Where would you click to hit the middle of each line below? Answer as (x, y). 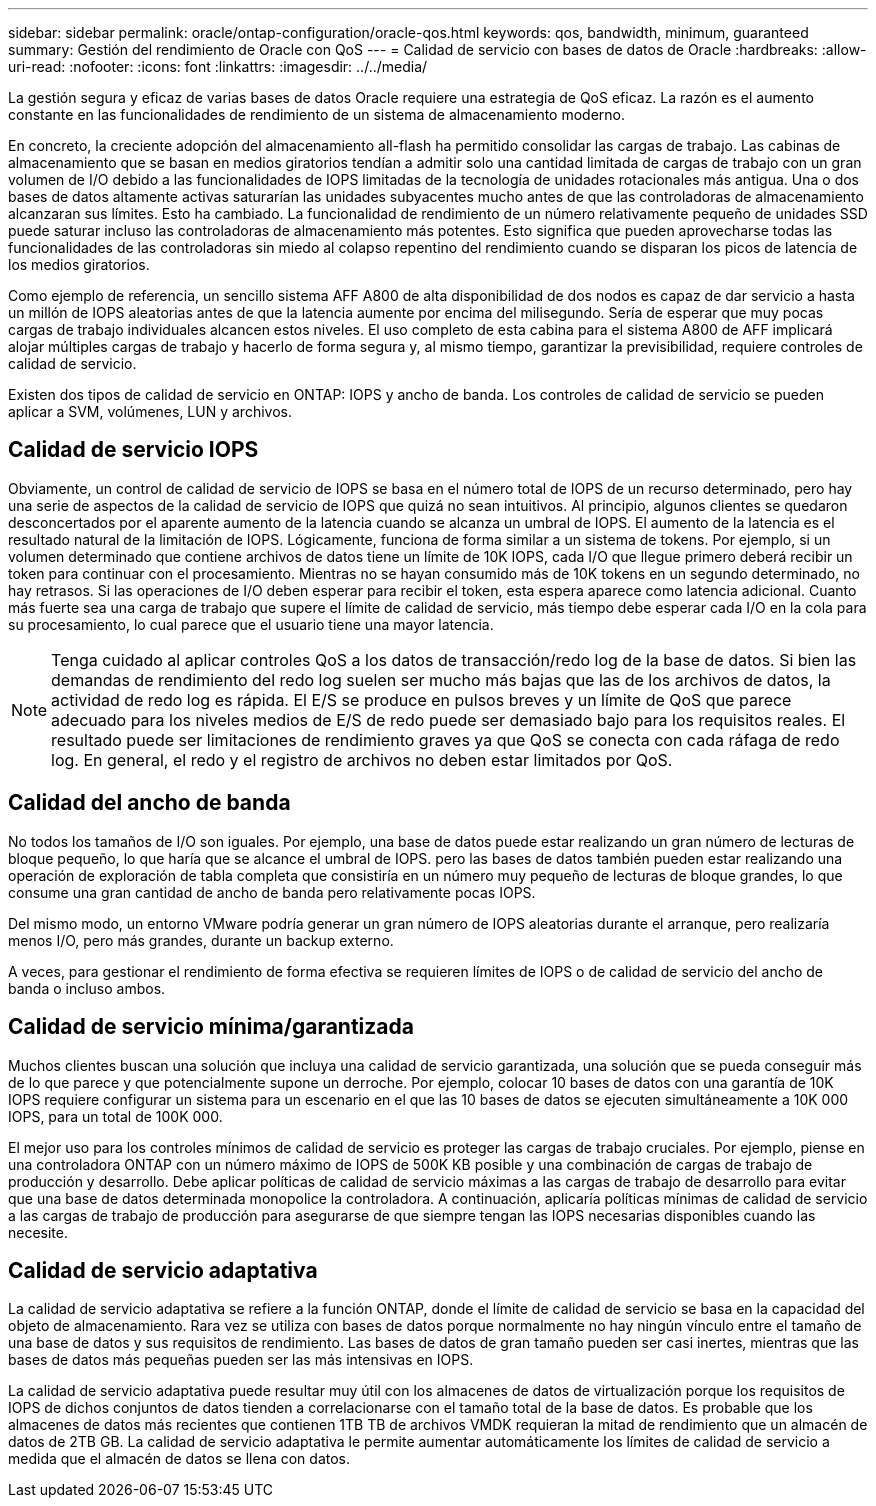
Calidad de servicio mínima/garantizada (211, 1027)
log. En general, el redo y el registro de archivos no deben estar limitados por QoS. (362, 759)
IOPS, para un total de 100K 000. (115, 1116)
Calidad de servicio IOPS (133, 450)
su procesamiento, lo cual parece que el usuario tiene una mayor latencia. (251, 624)
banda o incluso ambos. (87, 988)
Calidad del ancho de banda (149, 803)
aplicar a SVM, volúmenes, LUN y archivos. (150, 411)
